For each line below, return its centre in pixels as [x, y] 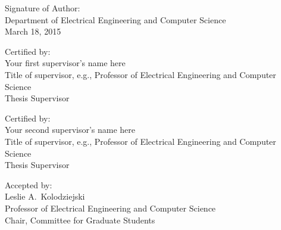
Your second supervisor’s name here [70, 130]
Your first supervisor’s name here [65, 63]
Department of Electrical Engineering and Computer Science [115, 19]
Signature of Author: [43, 8]
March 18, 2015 [33, 31]
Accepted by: [29, 184]
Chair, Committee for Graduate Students [80, 220]
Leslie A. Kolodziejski [45, 196]
